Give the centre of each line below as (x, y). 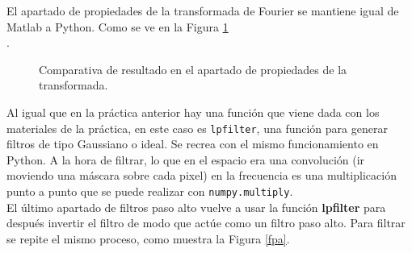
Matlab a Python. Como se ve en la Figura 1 (118, 26)
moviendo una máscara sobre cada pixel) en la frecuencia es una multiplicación (202, 175)
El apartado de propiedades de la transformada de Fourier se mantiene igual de (203, 10)
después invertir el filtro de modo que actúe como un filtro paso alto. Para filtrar (206, 223)
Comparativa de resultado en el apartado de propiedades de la (193, 69)
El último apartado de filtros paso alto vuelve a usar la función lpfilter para (196, 207)
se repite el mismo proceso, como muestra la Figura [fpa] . (148, 238)
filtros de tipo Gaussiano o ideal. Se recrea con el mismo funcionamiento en (193, 144)
